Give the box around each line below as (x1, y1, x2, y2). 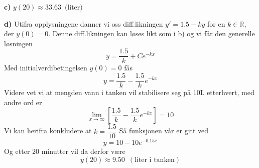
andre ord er (4, 97, 42, 107)
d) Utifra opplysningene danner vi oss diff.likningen (4, 18, 163, 29)
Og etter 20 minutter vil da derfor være (4, 146, 125, 156)
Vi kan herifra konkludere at (4, 125, 92, 136)
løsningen (4, 38, 33, 48)
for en (207, 18, 225, 29)
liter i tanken (135, 156, 175, 164)
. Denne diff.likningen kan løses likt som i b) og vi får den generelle (48, 28, 255, 39)
